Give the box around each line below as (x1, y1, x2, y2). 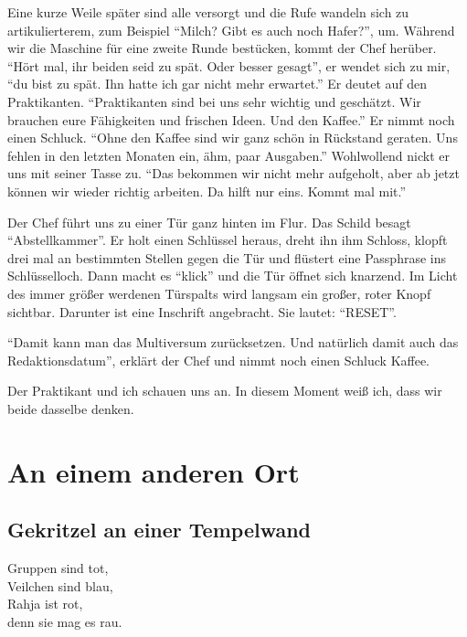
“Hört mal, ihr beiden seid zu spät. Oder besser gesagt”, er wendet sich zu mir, (7, 56, 451, 75)
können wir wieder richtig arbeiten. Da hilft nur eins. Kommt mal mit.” (7, 181, 407, 200)
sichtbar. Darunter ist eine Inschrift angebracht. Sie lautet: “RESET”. (7, 302, 397, 321)
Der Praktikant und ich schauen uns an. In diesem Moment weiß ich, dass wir (7, 381, 442, 400)
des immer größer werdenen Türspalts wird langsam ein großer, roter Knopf (7, 283, 431, 303)
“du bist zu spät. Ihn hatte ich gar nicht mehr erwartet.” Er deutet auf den (7, 74, 428, 93)
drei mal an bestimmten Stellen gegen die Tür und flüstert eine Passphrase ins (7, 248, 447, 267)
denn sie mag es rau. (7, 611, 122, 631)
